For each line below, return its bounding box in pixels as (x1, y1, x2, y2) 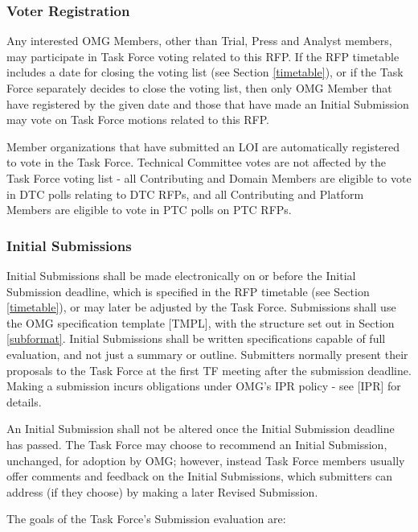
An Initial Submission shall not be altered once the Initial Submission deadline (6, 420, 395, 437)
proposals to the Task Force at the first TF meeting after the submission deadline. (6, 361, 412, 378)
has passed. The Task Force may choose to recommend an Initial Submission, (6, 435, 387, 452)
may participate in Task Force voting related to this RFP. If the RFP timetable (6, 47, 400, 64)
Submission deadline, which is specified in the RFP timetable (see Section (6, 282, 370, 299)
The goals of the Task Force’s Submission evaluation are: (6, 510, 286, 527)
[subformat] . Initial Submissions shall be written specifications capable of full (6, 330, 386, 347)
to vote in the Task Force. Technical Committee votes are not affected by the (6, 154, 387, 171)
